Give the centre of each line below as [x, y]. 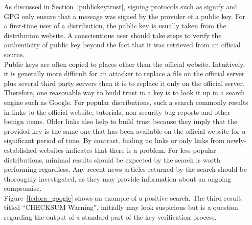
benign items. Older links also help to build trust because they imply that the [121, 121]
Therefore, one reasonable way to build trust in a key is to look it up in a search [125, 92]
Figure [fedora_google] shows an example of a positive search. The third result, [124, 197]
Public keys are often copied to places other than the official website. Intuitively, [125, 64]
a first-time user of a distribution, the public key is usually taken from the [115, 26]
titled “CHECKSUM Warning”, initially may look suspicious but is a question [121, 207]
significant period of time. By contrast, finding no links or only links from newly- [125, 140]
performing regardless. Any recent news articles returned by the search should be [126, 169]
